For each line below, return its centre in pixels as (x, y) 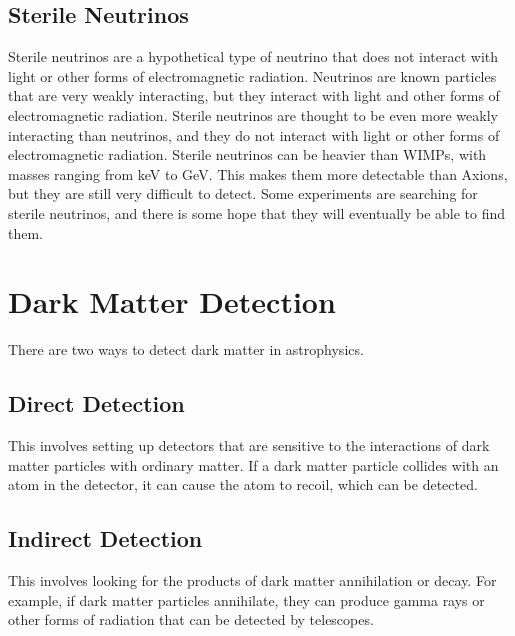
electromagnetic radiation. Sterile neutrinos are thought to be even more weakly (253, 114)
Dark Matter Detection (172, 301)
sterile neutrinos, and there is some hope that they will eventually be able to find (257, 212)
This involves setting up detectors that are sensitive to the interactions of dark (249, 445)
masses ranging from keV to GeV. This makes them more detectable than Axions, (258, 173)
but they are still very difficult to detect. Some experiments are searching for (243, 193)
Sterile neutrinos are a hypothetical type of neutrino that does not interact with (253, 56)
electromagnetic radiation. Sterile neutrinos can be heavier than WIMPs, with (247, 154)
